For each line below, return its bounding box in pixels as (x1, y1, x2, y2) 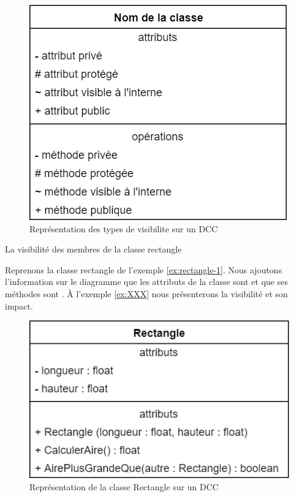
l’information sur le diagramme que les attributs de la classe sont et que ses (5, 275, 288, 288)
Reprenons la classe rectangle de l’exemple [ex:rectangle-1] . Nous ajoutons (5, 263, 282, 276)
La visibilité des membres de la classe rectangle (5, 243, 182, 256)
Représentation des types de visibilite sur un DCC (29, 222, 218, 235)
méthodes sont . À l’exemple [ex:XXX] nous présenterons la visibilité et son (5, 287, 288, 300)
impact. (5, 299, 33, 312)
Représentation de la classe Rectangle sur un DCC (29, 480, 219, 493)
